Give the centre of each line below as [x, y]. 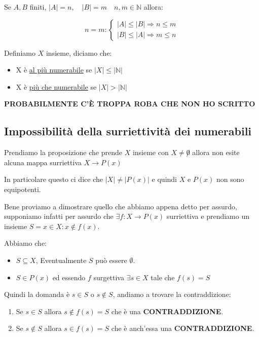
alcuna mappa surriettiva [43, 162]
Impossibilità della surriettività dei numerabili [128, 131]
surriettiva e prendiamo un [208, 216]
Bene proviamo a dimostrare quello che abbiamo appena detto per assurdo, [121, 206]
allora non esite [216, 152]
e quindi [164, 179]
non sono [230, 179]
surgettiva [109, 277]
